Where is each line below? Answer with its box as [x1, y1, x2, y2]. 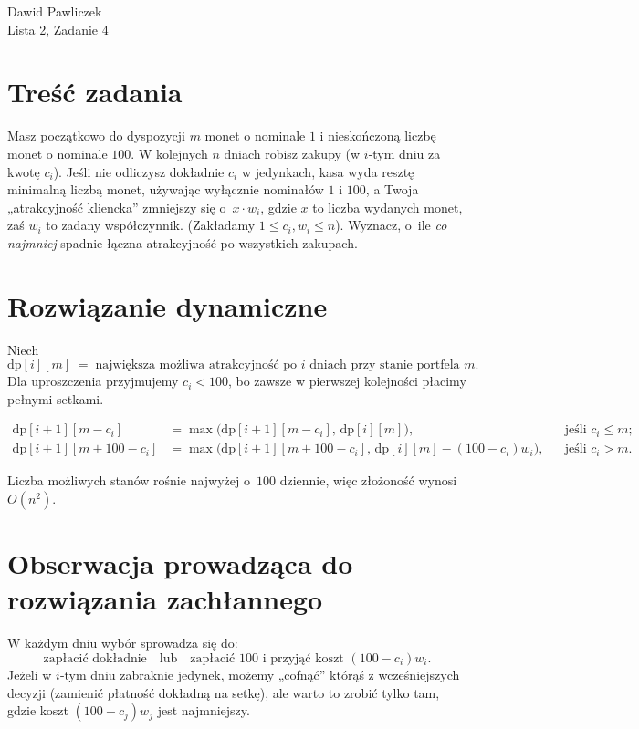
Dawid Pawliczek [7, 2, 102, 20]
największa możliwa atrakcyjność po [95, 359, 298, 372]
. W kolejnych [131, 143, 208, 162]
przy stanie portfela [351, 359, 460, 372]
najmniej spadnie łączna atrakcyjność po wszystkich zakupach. [7, 233, 358, 252]
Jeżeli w [7, 664, 52, 683]
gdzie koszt [7, 701, 68, 720]
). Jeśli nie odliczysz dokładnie [53, 161, 225, 181]
